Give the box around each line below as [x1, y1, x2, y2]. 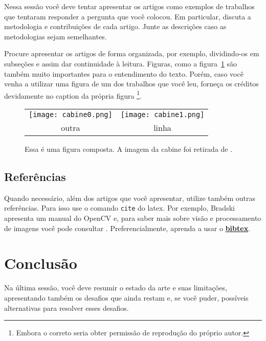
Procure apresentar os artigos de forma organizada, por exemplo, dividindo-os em [4, 48, 259, 59]
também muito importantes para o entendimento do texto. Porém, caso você [4, 68, 243, 79]
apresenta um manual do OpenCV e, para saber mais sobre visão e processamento [4, 213, 261, 223]
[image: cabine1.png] [120, 110, 205, 119]
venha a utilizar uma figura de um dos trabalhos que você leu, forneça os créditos [4, 78, 259, 89]
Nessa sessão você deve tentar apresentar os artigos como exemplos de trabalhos [4, 1, 255, 11]
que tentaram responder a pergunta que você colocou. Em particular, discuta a [4, 11, 251, 21]
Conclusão [4, 253, 77, 274]
